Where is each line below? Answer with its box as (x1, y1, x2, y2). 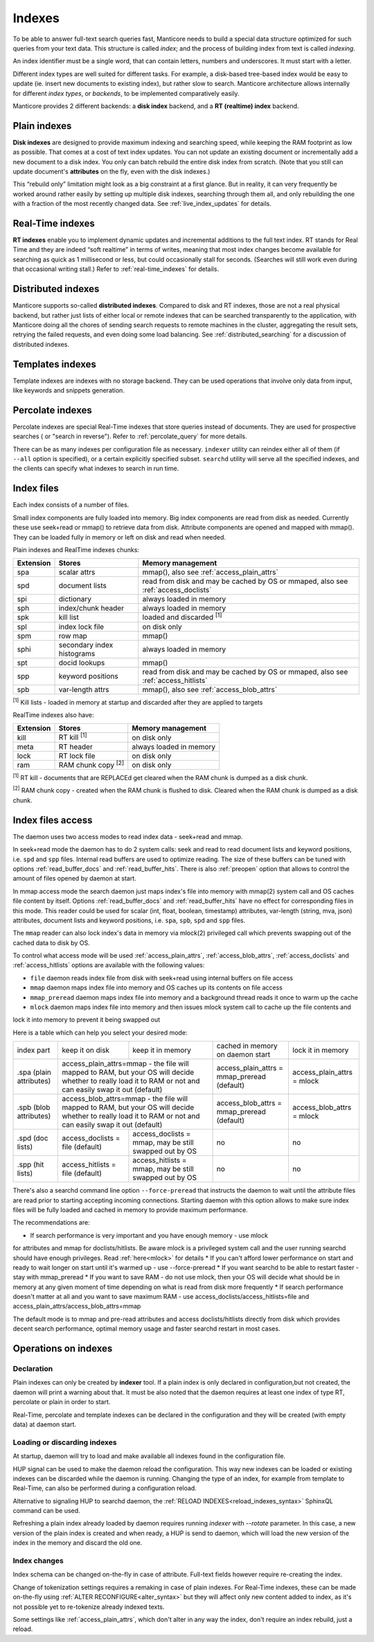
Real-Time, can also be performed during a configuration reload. (12, 1484, 197, 1492)
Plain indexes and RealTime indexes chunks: (12, 545, 140, 554)
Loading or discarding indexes (12, 1437, 117, 1447)
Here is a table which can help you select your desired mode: (12, 1028, 188, 1037)
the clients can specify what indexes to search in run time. (12, 465, 179, 473)
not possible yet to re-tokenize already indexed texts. (12, 1602, 165, 1611)
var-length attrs (58, 684, 109, 694)
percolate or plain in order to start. (12, 1398, 111, 1406)
